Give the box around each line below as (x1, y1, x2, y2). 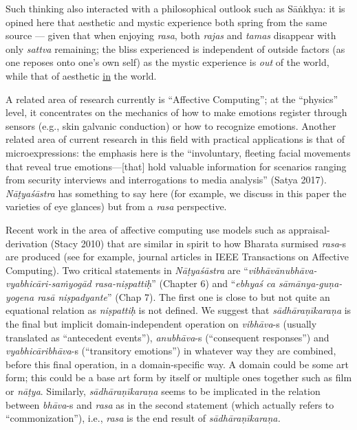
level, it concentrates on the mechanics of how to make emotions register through (6, 105, 347, 120)
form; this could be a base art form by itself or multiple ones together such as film (6, 370, 352, 385)
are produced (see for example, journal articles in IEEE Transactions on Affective (6, 249, 349, 264)
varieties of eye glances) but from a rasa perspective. (6, 199, 227, 214)
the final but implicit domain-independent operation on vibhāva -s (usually (6, 317, 317, 331)
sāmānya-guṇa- (278, 276, 343, 291)
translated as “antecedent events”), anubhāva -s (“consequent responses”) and (6, 330, 329, 344)
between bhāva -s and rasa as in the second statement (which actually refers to (6, 397, 334, 411)
